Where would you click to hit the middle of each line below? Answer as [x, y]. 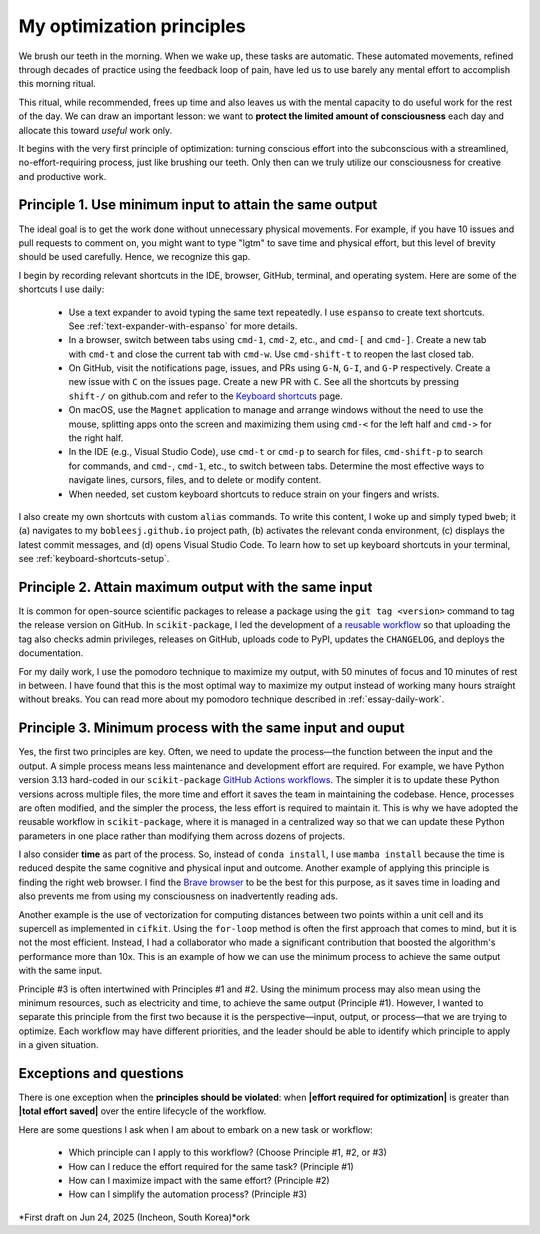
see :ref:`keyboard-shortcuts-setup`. [94, 559]
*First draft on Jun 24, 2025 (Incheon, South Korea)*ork [134, 1217]
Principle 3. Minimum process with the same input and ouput [211, 728]
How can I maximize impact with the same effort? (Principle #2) [199, 1180]
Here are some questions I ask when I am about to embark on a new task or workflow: [196, 1129]
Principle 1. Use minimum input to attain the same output [198, 205]
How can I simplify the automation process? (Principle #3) [188, 1194]
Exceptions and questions [101, 1073]
